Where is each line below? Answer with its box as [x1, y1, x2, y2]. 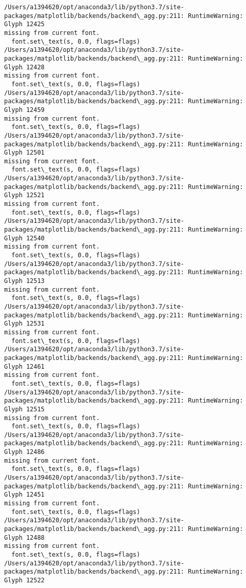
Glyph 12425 [4, 21, 45, 28]
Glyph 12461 [4, 363, 45, 370]
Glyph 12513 [4, 277, 45, 284]
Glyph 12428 [4, 63, 45, 71]
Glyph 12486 [4, 448, 45, 456]
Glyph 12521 [4, 192, 45, 199]
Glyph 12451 [4, 491, 45, 499]
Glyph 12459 [4, 106, 45, 113]
